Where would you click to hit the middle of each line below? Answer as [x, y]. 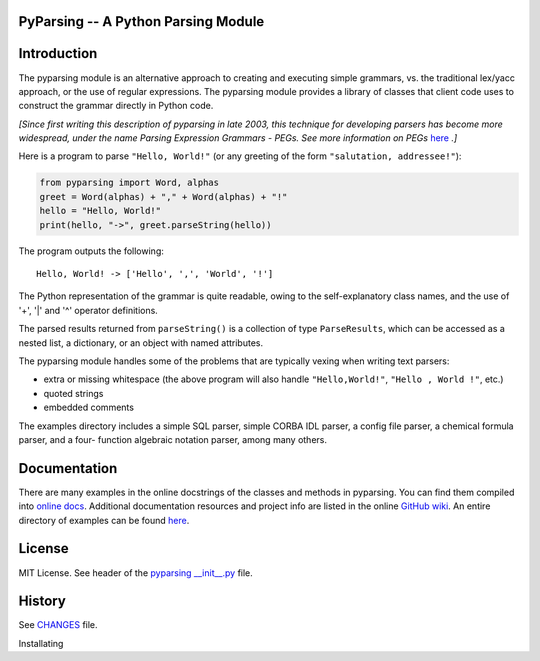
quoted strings [73, 393]
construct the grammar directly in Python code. [116, 106]
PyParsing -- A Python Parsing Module [141, 21]
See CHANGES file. [58, 625]
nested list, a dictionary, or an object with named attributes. [141, 342]
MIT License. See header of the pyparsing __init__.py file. [136, 572]
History [42, 601]
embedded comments [89, 407]
